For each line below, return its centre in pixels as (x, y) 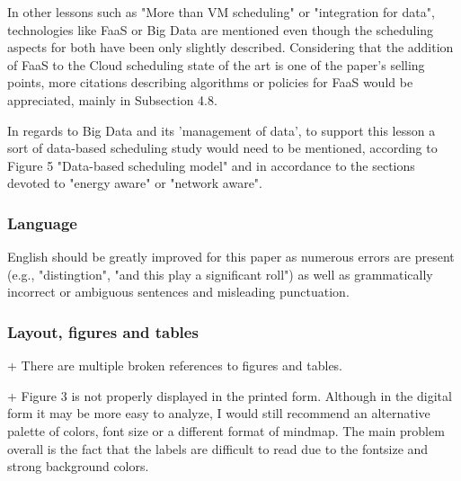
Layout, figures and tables (103, 331)
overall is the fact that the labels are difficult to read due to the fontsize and (218, 448)
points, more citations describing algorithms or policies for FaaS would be (210, 82)
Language (42, 223)
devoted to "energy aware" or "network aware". (135, 183)
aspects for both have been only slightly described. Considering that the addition (230, 47)
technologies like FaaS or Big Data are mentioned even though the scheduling (221, 29)
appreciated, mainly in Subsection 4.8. (112, 99)
